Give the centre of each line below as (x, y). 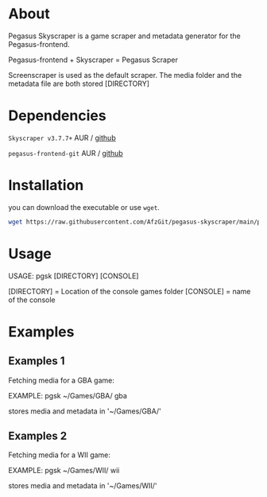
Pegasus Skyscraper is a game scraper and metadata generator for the (124, 36)
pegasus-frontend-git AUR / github (66, 153)
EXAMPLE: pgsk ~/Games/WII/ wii (64, 471)
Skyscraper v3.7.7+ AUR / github (62, 138)
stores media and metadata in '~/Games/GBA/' (85, 411)
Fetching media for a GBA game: (62, 380)
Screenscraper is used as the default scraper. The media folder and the (125, 75)
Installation (46, 186)
